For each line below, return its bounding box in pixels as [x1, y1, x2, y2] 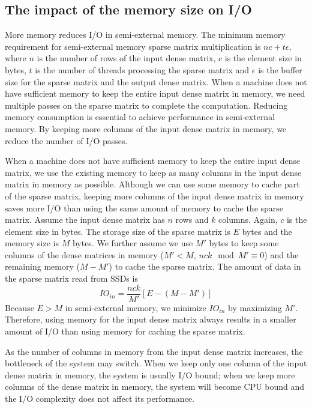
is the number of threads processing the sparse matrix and [35, 63, 250, 76]
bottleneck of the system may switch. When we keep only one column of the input [5, 357, 307, 369]
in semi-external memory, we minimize [65, 301, 206, 314]
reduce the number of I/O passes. [5, 134, 128, 147]
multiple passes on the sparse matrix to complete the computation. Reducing [5, 98, 288, 111]
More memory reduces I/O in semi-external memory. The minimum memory [5, 28, 286, 41]
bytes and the [242, 225, 292, 237]
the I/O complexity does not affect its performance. [5, 392, 194, 404]
